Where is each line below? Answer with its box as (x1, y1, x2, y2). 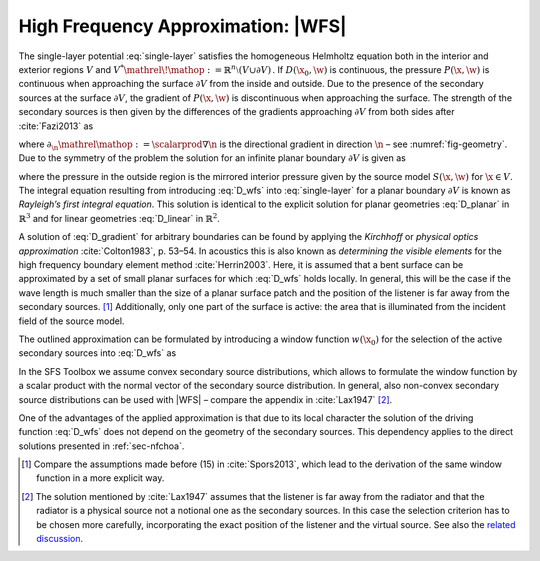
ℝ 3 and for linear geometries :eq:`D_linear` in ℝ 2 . (18, 211, 220, 224)
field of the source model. (18, 315, 125, 327)
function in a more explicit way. (36, 472, 165, 484)
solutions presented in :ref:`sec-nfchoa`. (18, 440, 185, 452)
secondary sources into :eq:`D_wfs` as (18, 347, 177, 359)
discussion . (36, 533, 84, 545)
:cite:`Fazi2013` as (18, 120, 94, 132)
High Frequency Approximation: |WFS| (18, 15, 347, 37)
